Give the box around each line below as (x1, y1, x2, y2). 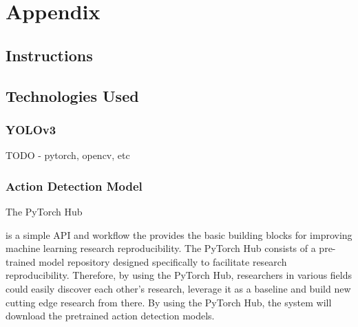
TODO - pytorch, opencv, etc (6, 148, 130, 162)
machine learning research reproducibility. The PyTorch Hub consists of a (6, 241, 316, 255)
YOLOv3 (6, 120, 56, 138)
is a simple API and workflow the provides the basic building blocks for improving (6, 227, 352, 242)
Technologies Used (6, 85, 139, 106)
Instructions (6, 44, 93, 65)
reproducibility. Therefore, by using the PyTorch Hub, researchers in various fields (6, 268, 352, 282)
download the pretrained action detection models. (6, 308, 215, 323)
